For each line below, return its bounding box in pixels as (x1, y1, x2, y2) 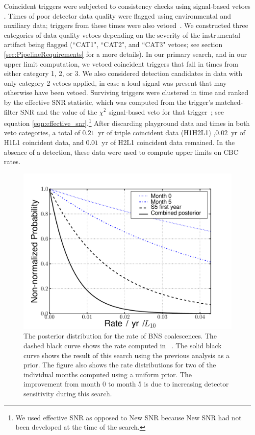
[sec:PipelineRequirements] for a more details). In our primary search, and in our (4, 48, 247, 59)
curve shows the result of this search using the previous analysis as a (24, 350, 229, 360)
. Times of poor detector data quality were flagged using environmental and (4, 10, 231, 21)
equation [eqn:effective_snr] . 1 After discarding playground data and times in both (4, 117, 250, 128)
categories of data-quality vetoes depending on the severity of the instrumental (4, 29, 240, 40)
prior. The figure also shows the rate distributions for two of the (24, 360, 216, 370)
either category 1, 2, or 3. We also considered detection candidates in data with (4, 68, 243, 78)
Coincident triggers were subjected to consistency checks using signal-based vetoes (4, 1, 251, 11)
